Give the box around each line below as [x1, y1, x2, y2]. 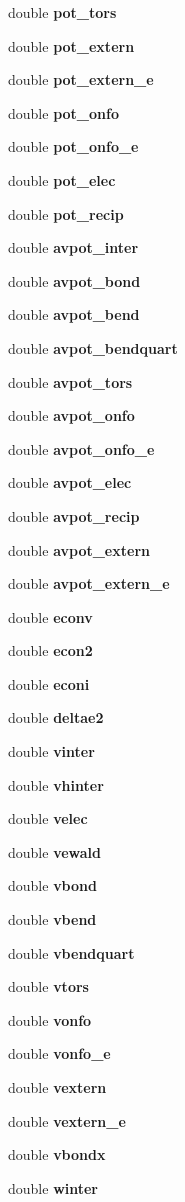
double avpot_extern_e [8, 573, 170, 594]
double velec [8, 808, 88, 829]
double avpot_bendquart [8, 337, 178, 358]
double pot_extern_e [8, 69, 154, 90]
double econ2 [8, 640, 93, 661]
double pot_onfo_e [8, 136, 139, 157]
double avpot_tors [8, 371, 133, 392]
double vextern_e [8, 1110, 126, 1131]
